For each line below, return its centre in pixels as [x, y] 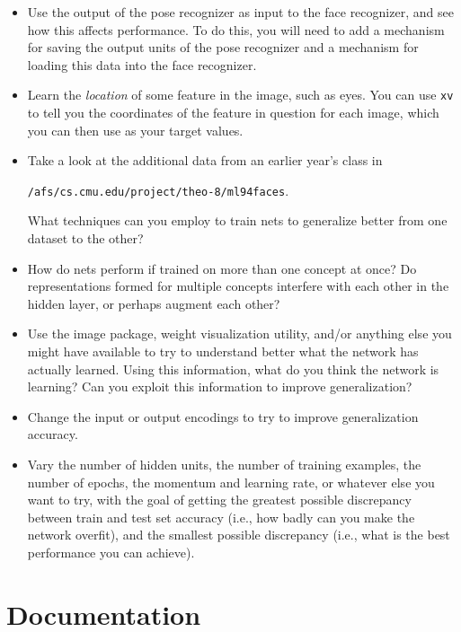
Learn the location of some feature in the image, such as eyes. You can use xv [240, 95]
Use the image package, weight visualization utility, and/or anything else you [239, 334]
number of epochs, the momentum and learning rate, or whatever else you [231, 482]
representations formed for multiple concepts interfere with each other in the [238, 286]
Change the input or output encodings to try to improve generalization [223, 416]
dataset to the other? [85, 238]
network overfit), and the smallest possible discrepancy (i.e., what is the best [239, 535]
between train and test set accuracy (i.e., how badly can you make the [221, 517]
